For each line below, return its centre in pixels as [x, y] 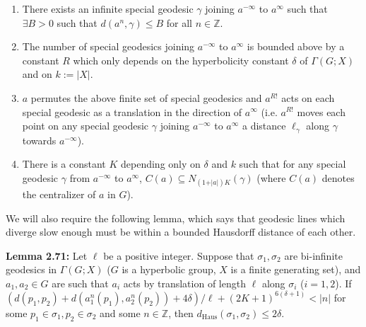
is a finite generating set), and [296, 269]
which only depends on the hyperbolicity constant [181, 60]
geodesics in [31, 269]
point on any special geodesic [85, 126]
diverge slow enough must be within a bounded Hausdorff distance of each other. [181, 232]
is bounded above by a [296, 46]
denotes [338, 177]
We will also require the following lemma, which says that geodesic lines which [176, 218]
